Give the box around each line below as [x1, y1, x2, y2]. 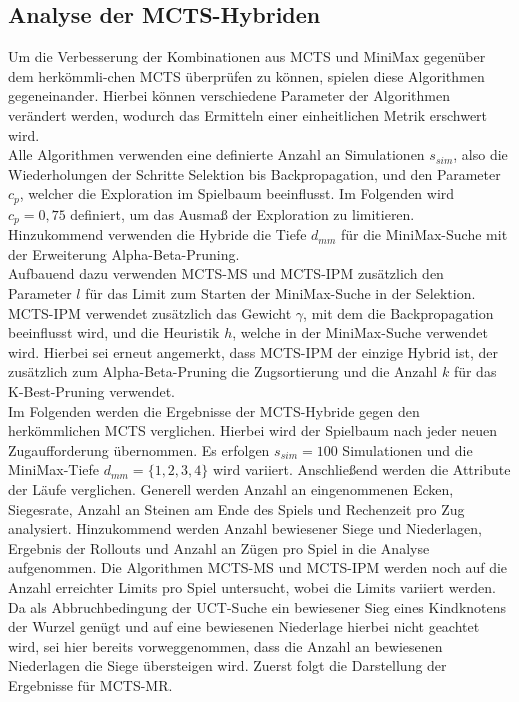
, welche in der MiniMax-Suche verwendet [232, 322, 488, 343]
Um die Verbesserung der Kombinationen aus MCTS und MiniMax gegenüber [8, 46, 486, 67]
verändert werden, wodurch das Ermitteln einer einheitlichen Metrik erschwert [8, 104, 488, 125]
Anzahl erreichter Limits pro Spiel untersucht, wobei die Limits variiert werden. [8, 576, 496, 597]
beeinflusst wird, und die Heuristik [8, 322, 220, 343]
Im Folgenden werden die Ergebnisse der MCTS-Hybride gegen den [8, 400, 420, 421]
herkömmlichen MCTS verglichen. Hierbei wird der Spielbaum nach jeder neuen [8, 420, 498, 441]
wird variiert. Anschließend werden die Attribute [212, 459, 511, 480]
